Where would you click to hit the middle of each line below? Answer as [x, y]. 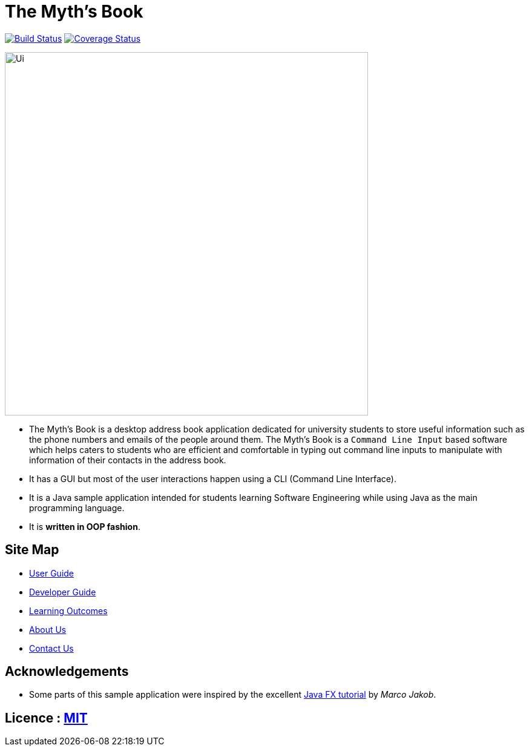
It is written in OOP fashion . [85, 526]
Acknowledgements [67, 672]
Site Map [32, 550]
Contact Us [51, 648]
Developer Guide [63, 592]
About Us [48, 629]
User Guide [52, 573]
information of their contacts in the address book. [128, 460]
